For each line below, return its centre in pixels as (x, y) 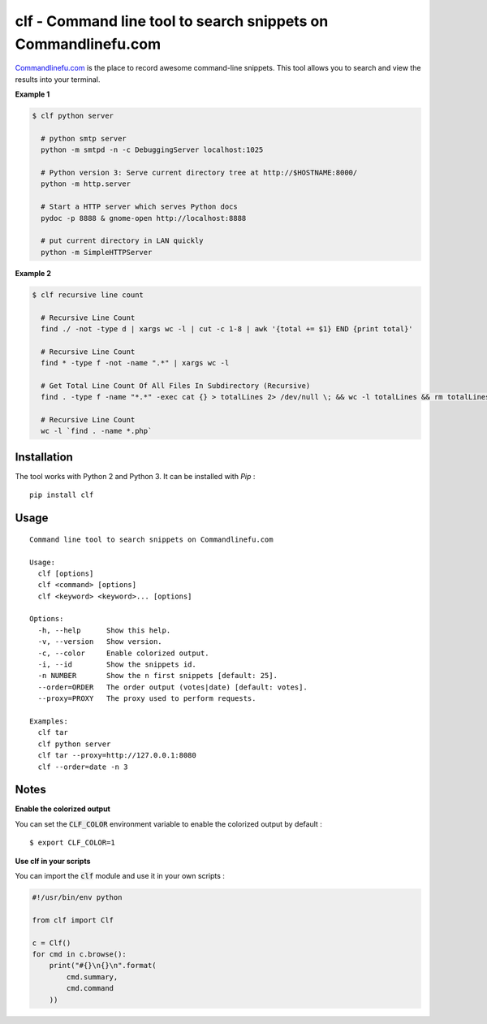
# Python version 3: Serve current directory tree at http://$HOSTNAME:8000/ (199, 173)
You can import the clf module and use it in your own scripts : (120, 876)
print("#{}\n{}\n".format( (103, 966)
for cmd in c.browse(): (80, 954)
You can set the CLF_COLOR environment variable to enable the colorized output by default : (168, 823)
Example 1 (32, 94)
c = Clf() (52, 943)
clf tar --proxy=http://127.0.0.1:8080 (117, 756)
